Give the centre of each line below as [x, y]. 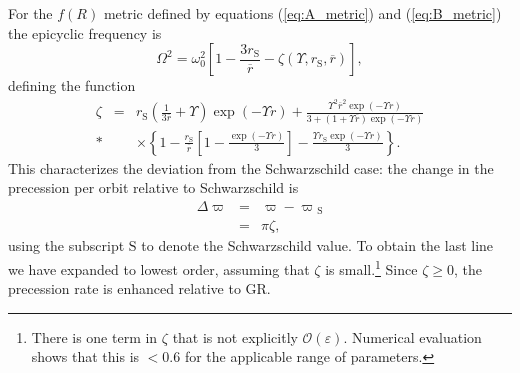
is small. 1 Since [371, 267]
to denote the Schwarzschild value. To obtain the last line [317, 245]
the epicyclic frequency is [85, 32]
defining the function [72, 85]
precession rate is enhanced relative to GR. [139, 288]
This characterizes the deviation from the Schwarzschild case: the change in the [251, 167]
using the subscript [66, 245]
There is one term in [94, 336]
